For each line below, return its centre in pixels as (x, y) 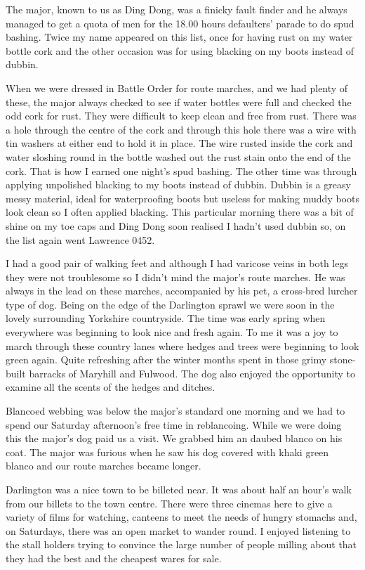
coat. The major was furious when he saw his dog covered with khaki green (167, 452)
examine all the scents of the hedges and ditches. (111, 387)
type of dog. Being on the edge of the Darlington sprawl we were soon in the (170, 304)
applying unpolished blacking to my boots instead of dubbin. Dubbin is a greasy (178, 184)
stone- (343, 360)
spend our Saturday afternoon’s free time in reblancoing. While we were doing (174, 424)
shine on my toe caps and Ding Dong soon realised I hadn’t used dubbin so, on (176, 225)
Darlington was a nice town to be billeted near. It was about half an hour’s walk (179, 489)
